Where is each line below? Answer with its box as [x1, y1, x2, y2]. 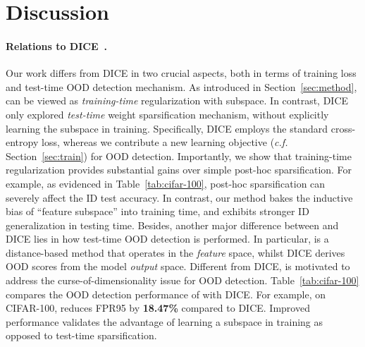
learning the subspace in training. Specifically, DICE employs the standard [6, 121, 328, 135]
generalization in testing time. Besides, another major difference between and [6, 217, 339, 232]
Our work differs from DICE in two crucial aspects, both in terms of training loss [6, 66, 357, 80]
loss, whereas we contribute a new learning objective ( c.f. [41, 135, 288, 150]
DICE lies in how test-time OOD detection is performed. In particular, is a [6, 231, 329, 246]
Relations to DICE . [6, 38, 108, 53]
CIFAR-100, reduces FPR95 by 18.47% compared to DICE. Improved [6, 300, 310, 315]
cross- [330, 121, 356, 135]
